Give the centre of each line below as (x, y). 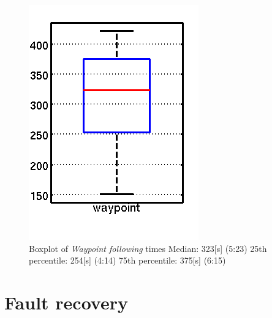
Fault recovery (66, 302)
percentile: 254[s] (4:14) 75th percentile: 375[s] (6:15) (127, 260)
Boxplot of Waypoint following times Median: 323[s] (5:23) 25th (148, 248)
